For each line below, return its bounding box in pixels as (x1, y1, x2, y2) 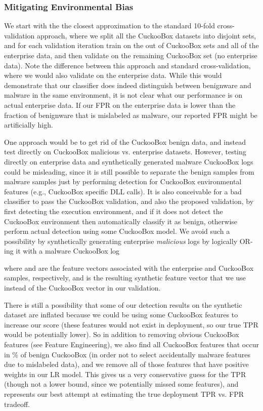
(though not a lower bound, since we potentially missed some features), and (4, 379, 239, 389)
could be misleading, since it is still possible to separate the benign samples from (4, 166, 254, 177)
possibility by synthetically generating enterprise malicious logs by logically (4, 235, 238, 246)
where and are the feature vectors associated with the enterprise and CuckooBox (4, 262, 254, 273)
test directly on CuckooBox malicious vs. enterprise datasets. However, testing (4, 146, 246, 157)
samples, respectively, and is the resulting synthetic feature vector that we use (4, 272, 246, 283)
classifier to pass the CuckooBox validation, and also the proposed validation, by (4, 196, 254, 207)
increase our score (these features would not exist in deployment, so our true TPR (4, 319, 258, 330)
